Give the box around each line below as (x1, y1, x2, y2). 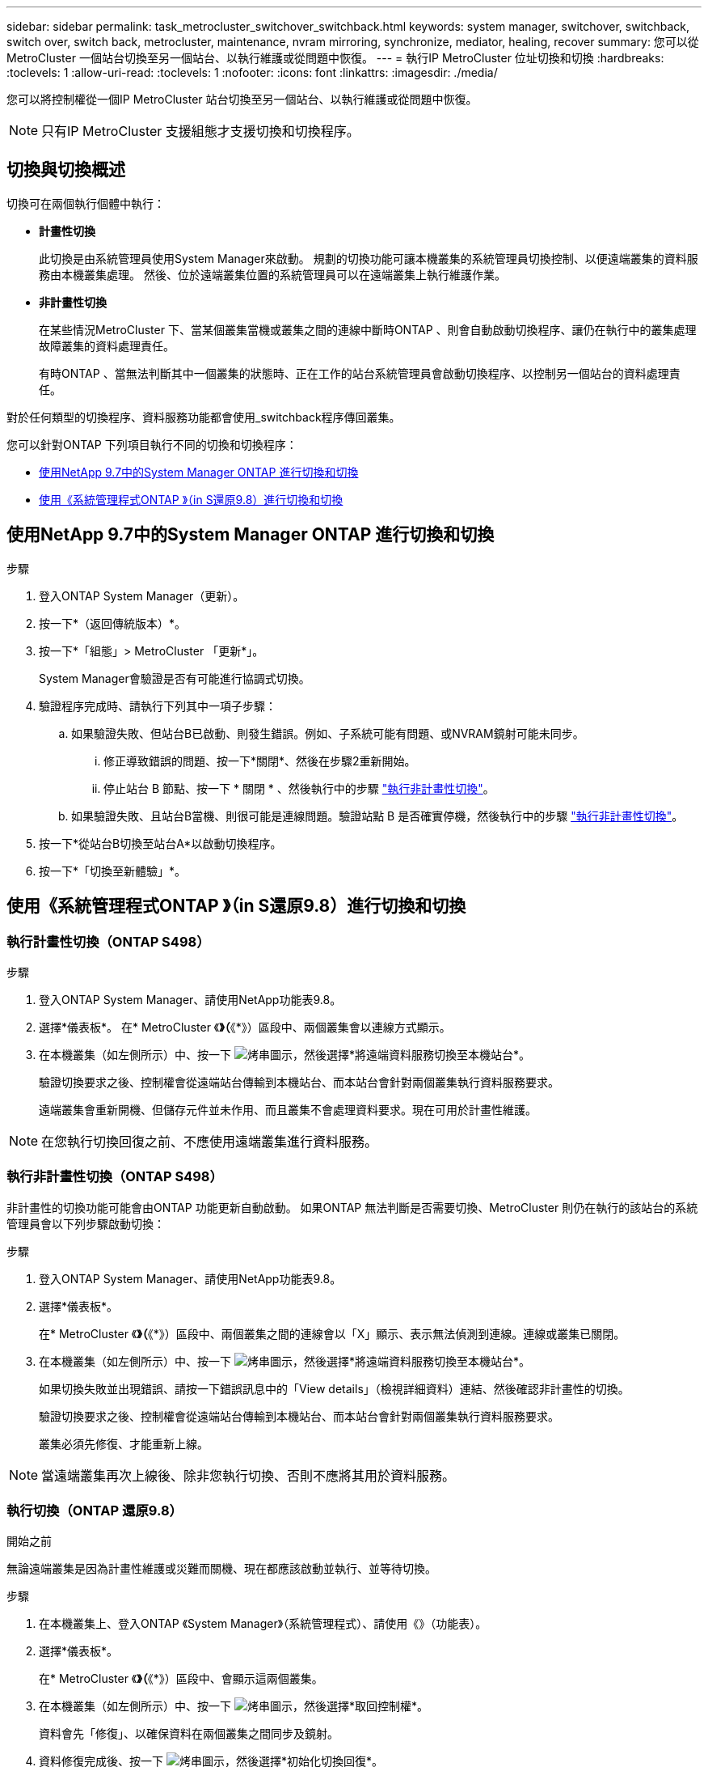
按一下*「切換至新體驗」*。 (39, 863, 187, 878)
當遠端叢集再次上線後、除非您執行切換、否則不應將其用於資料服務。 (41, 1467, 456, 1484)
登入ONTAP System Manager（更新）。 (39, 588, 245, 603)
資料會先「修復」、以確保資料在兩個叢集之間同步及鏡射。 (39, 1727, 339, 1741)
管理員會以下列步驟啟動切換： (6, 1216, 165, 1231)
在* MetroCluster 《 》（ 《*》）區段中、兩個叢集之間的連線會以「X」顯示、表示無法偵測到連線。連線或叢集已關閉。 (39, 1326, 626, 1341)
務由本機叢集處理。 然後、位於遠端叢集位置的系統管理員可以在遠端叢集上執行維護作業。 (39, 267, 506, 282)
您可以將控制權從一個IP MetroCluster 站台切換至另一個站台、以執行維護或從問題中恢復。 (6, 92, 478, 106)
